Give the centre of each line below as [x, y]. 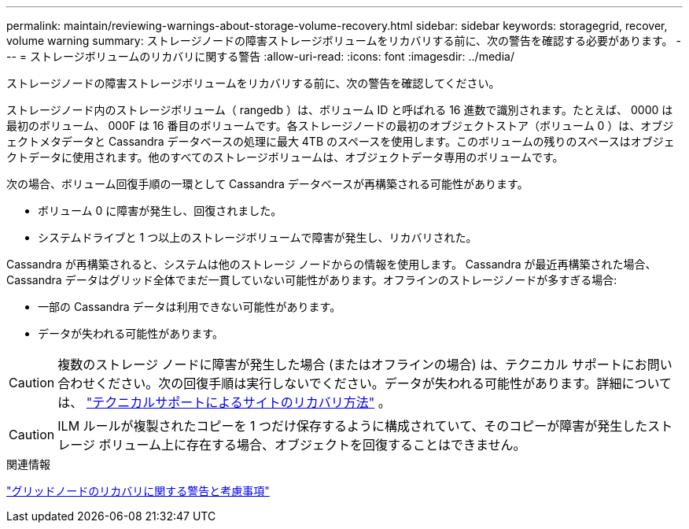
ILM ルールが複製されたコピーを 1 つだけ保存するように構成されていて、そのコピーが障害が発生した [353, 426]
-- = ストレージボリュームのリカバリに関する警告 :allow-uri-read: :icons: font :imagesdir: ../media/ [260, 56]
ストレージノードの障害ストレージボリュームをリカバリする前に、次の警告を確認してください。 [253, 83]
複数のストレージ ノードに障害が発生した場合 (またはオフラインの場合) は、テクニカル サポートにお [352, 364]
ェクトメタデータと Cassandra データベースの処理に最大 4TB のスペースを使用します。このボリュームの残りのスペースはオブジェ [341, 141]
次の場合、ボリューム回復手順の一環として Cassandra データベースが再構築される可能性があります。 [267, 184]
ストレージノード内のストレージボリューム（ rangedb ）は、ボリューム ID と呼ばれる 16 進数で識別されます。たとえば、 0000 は [340, 110]
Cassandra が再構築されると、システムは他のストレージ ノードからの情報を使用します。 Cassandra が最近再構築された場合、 [332, 264]
